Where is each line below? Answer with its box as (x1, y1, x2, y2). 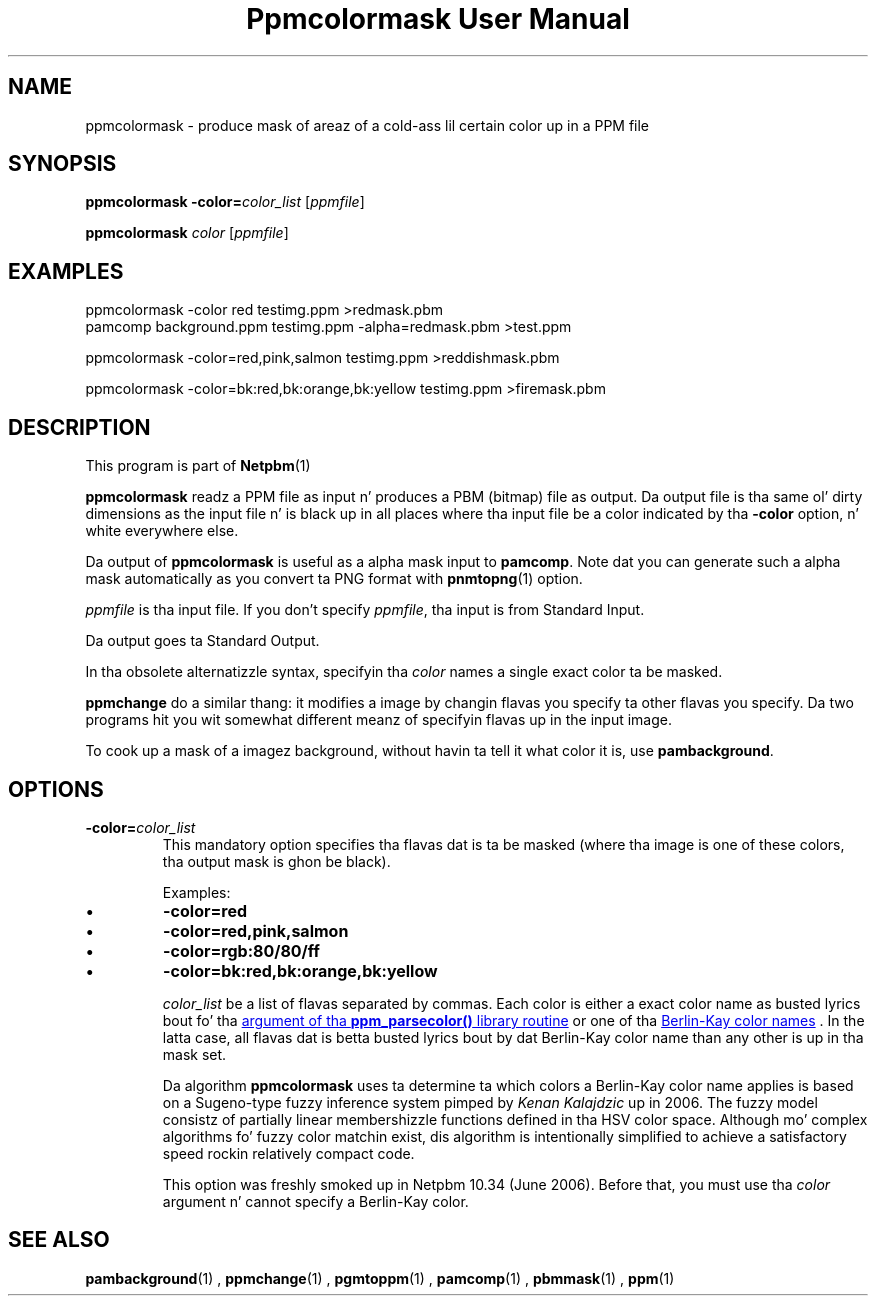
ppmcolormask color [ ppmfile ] (85, 224, 289, 242)
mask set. (162, 1045, 227, 1063)
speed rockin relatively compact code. (162, 1144, 415, 1162)
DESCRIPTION (8, 414, 151, 440)
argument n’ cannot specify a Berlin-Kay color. (162, 1192, 469, 1210)
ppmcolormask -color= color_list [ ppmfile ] (85, 193, 365, 211)
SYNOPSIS (8, 151, 117, 177)
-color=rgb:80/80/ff (163, 940, 320, 961)
